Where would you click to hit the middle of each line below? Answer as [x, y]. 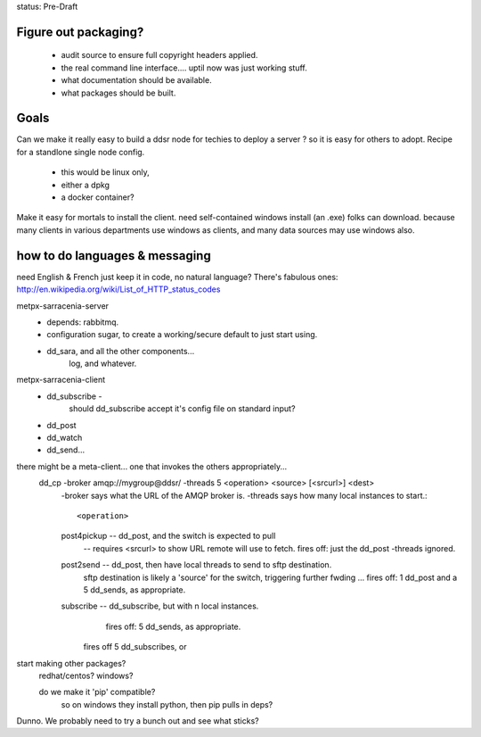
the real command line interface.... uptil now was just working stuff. [184, 68]
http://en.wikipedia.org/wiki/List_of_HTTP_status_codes [118, 289]
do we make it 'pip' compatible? [97, 692]
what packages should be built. [118, 93]
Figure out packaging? [80, 32]
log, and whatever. [103, 364]
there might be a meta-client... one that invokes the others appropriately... [152, 466]
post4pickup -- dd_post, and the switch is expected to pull [168, 536]
